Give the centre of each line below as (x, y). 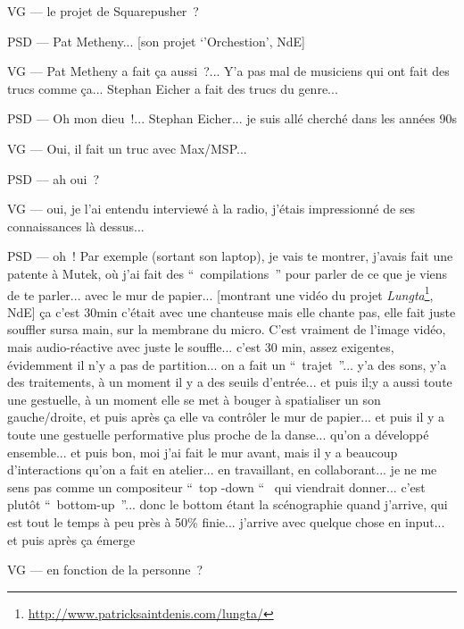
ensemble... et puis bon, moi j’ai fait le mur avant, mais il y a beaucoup (203, 452)
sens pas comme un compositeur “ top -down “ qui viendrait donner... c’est (216, 486)
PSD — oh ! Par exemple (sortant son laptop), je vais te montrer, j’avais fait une (230, 256)
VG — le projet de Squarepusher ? (103, 11)
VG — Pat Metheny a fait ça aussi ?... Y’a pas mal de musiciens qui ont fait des (228, 71)
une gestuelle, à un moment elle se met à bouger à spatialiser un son (194, 399)
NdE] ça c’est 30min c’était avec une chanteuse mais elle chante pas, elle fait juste (232, 311)
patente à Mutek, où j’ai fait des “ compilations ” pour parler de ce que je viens (228, 273)
